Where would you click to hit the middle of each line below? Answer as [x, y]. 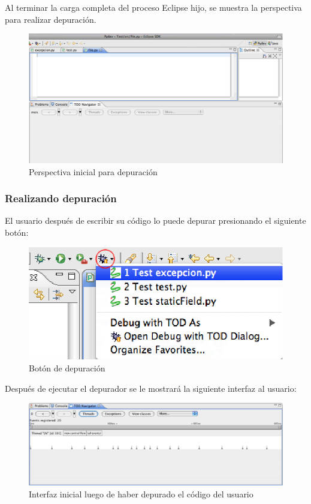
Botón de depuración [67, 367]
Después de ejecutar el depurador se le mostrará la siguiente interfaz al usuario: [151, 388]
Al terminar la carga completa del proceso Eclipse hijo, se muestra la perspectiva [153, 7]
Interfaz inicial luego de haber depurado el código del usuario [141, 493]
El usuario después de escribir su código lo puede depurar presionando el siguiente [155, 220]
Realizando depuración [61, 198]
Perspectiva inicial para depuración [93, 171]
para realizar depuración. [51, 19]
